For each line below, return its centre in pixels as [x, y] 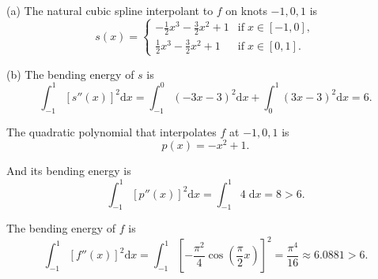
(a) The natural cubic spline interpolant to [110, 10]
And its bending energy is [69, 171]
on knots [246, 10]
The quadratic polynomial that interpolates [112, 131]
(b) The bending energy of [70, 74]
